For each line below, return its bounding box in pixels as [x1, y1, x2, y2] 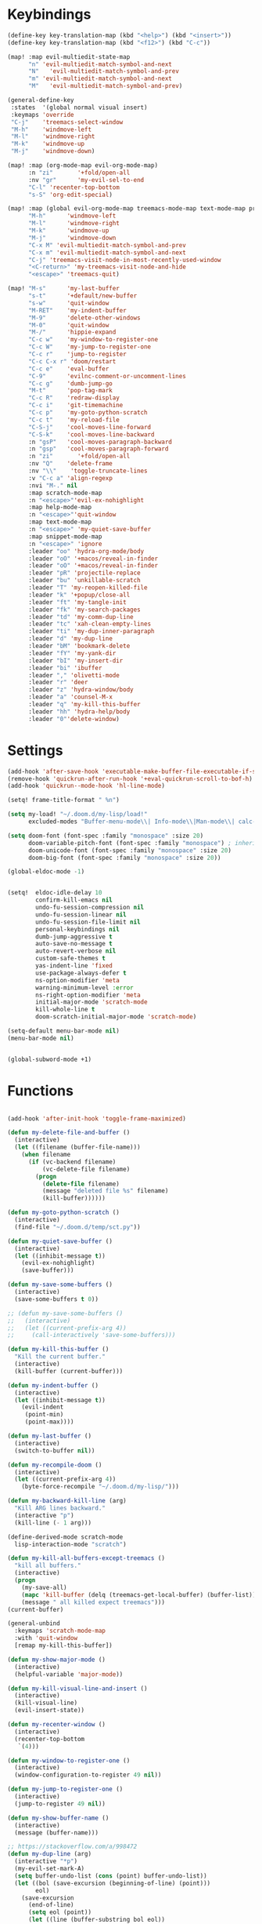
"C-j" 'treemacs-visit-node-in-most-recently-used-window [27, 256, 221, 264]
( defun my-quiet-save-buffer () [7, 1237, 113, 1245]
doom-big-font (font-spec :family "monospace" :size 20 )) [27, 854, 221, 862]
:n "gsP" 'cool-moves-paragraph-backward [27, 438, 173, 446]
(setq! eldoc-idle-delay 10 [7, 889, 102, 897]
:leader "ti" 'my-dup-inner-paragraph [27, 628, 155, 636]
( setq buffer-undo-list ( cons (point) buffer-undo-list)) [14, 1871, 208, 1880]
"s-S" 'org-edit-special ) [27, 191, 113, 199]
